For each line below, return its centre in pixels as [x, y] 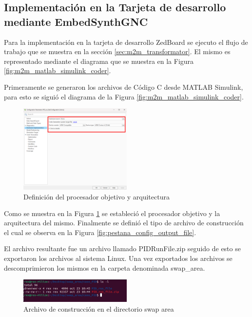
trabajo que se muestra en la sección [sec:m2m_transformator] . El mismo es [117, 51]
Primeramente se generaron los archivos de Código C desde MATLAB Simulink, [124, 87]
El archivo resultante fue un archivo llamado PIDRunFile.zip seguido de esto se [122, 248]
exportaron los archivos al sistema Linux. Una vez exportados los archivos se [118, 258]
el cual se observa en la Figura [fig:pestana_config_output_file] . [100, 232]
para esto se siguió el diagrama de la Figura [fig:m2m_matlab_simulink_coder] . [124, 96]
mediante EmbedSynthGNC [76, 21]
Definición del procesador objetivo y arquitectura [97, 197]
